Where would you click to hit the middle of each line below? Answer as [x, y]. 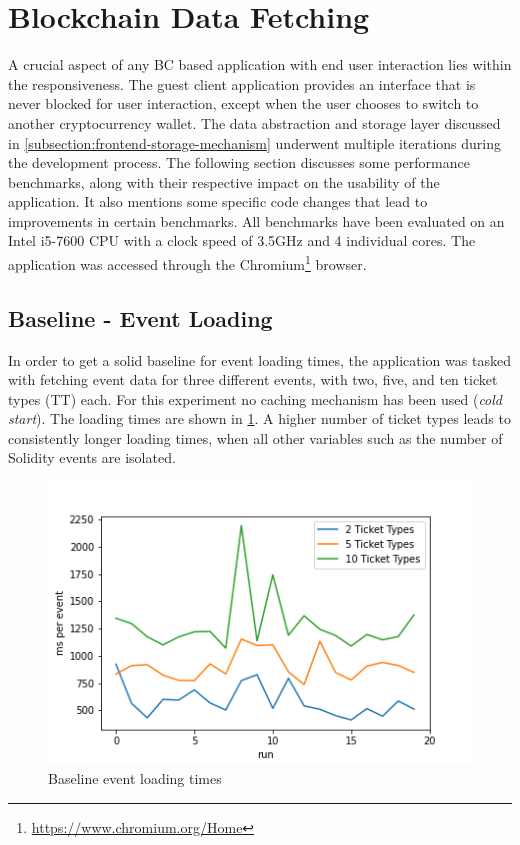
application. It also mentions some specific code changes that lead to [218, 201]
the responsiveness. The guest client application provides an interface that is [242, 83]
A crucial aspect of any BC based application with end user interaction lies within [260, 64]
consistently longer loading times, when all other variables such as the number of [255, 437]
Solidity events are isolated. [92, 457]
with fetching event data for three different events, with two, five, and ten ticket [253, 379]
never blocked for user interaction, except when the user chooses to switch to [243, 103]
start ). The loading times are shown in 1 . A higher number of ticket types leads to [259, 418]
